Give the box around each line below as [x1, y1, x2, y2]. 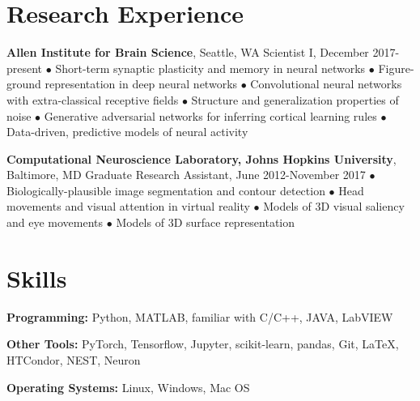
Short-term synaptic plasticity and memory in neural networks [55, 59, 366, 76]
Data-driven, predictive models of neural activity [6, 123, 248, 140]
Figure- [378, 59, 414, 76]
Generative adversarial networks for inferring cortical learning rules [44, 107, 377, 124]
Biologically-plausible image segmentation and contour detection [6, 181, 325, 198]
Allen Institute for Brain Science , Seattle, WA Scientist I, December [6, 44, 369, 61]
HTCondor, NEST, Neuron [6, 351, 141, 368]
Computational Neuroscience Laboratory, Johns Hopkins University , [6, 150, 397, 167]
